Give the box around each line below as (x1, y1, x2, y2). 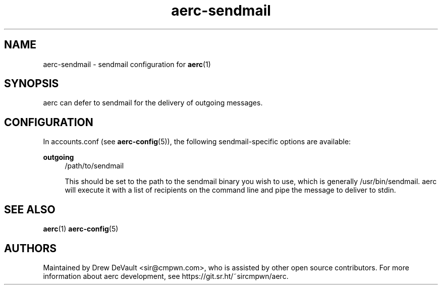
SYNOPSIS (4, 77, 59, 90)
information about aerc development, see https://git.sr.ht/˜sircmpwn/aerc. (43, 271, 289, 280)
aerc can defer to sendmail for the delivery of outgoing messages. (43, 98, 263, 107)
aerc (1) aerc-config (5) (43, 224, 119, 234)
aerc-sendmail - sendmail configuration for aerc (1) (43, 60, 211, 69)
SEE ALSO (4, 203, 56, 216)
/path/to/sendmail (65, 161, 124, 170)
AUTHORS (4, 242, 57, 255)
